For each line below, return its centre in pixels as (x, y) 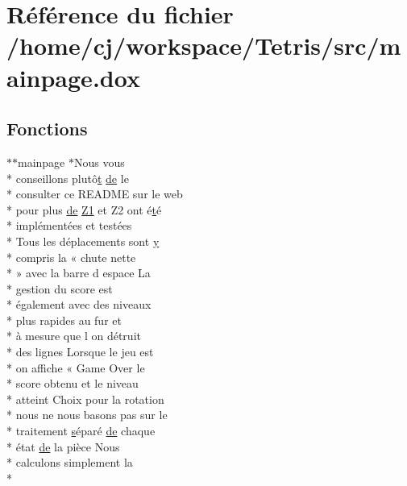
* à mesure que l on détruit (74, 336)
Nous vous (100, 162)
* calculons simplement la (70, 462)
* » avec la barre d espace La (79, 273)
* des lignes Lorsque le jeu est (80, 352)
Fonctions (47, 129)
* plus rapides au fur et (64, 320)
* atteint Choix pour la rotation (85, 399)
